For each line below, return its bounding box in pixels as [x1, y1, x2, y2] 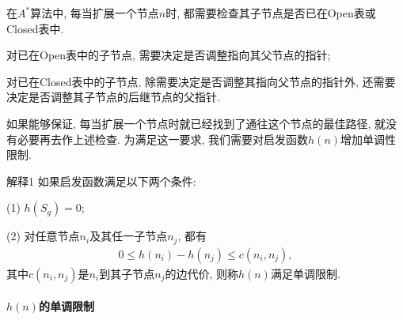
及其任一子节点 [89, 228, 168, 244]
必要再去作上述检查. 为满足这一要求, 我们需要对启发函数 [17, 130, 309, 147]
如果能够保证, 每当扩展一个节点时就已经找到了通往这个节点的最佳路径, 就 [6, 115, 386, 131]
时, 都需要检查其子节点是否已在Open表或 [165, 5, 376, 21]
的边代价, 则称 [165, 265, 238, 281]
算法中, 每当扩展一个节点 [30, 5, 159, 21]
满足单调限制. [270, 265, 340, 281]
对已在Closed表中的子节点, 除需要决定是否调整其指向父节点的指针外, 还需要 [6, 73, 396, 89]
